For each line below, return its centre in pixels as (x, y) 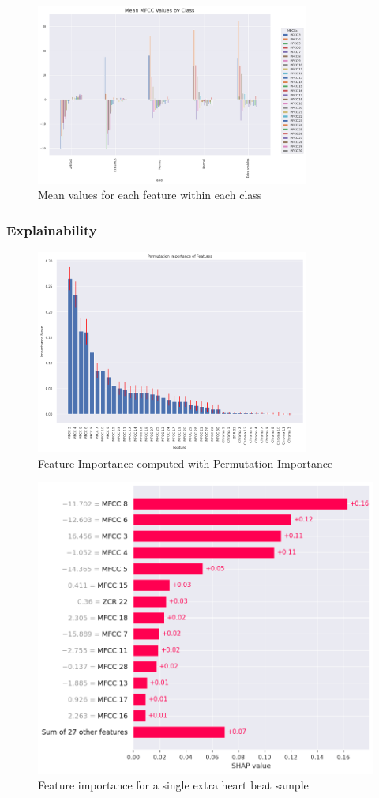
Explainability (52, 230)
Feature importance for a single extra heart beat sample (173, 785)
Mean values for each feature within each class (150, 195)
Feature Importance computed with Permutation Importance (186, 463)
